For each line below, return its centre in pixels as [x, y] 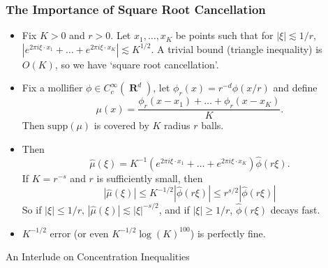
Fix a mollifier [52, 88]
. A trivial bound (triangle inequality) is [237, 49]
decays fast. [295, 209]
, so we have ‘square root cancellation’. [137, 64]
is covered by [121, 125]
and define [295, 88]
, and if [174, 209]
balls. [213, 125]
